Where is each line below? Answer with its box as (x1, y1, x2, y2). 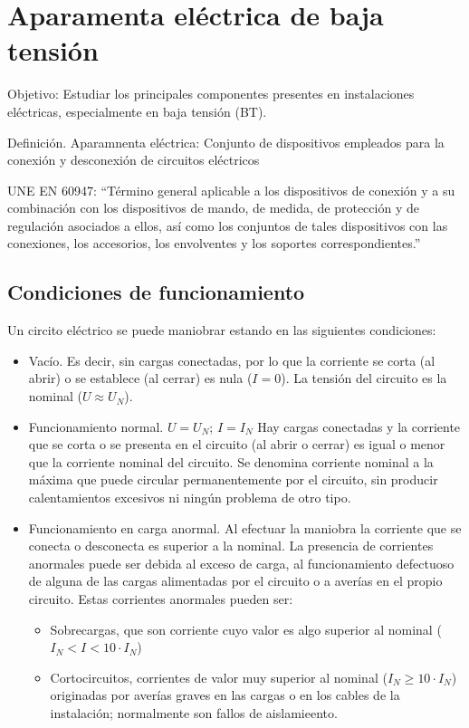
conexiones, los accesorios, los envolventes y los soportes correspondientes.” (7, 234, 421, 253)
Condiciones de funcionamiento (7, 278, 305, 306)
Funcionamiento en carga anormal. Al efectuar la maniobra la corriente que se (28, 518, 462, 537)
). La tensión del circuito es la (281, 369, 447, 388)
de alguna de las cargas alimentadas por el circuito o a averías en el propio (28, 571, 443, 590)
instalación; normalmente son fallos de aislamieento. (50, 703, 338, 722)
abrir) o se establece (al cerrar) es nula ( (28, 369, 253, 388)
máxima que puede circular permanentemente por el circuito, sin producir (28, 470, 438, 489)
